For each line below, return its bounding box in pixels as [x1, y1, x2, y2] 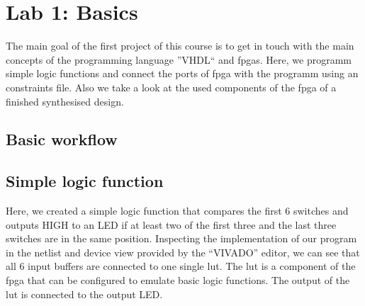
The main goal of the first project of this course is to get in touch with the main [6, 38, 354, 53]
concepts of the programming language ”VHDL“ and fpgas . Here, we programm [6, 52, 352, 67]
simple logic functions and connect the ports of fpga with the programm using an [6, 66, 359, 81]
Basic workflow [6, 128, 118, 150]
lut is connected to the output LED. [6, 286, 163, 301]
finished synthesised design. [6, 93, 124, 108]
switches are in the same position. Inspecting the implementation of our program [6, 231, 357, 246]
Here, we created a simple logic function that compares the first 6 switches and [6, 203, 349, 218]
